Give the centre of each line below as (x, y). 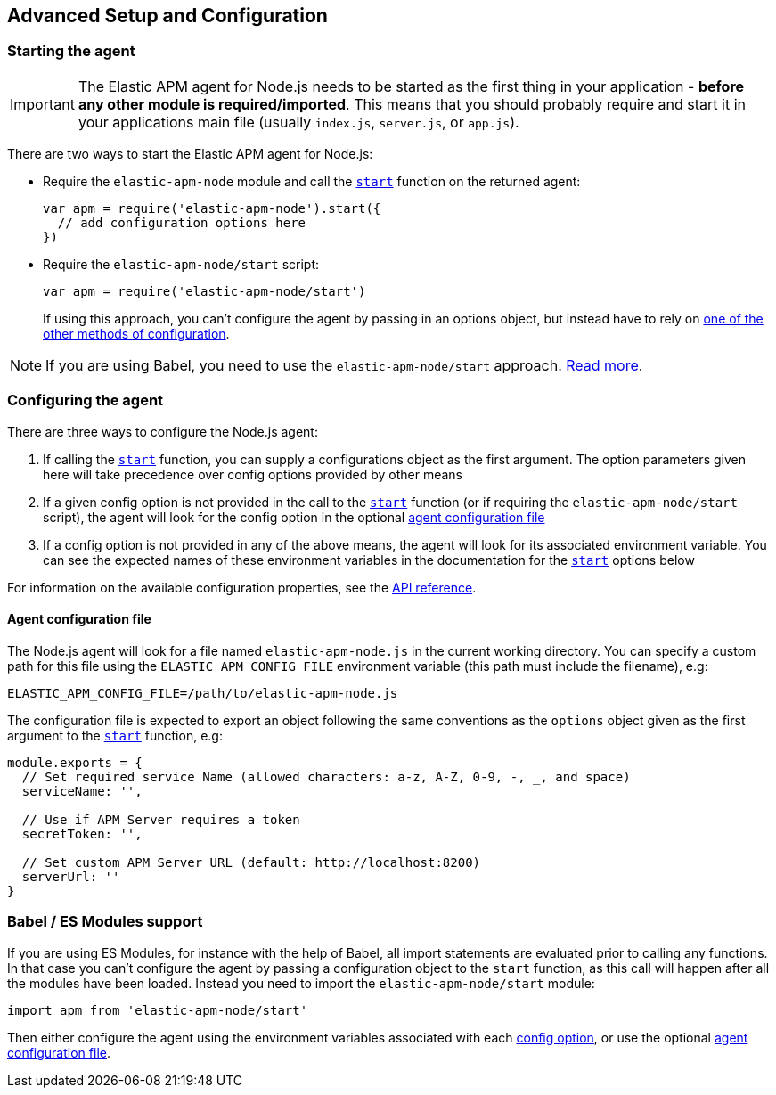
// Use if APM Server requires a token (161, 819)
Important (42, 104)
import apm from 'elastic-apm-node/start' (158, 1010)
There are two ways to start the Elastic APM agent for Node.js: (190, 153)
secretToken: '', (82, 834)
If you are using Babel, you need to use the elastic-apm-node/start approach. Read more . (344, 365)
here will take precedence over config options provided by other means (253, 474)
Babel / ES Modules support (105, 922)
